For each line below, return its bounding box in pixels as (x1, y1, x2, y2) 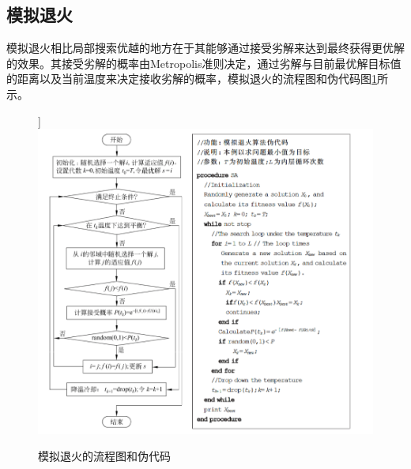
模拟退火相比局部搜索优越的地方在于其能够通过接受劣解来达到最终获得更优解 (6, 39, 405, 56)
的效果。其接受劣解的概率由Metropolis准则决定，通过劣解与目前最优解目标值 (6, 54, 402, 71)
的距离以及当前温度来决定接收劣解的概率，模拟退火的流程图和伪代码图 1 (6, 70, 377, 87)
